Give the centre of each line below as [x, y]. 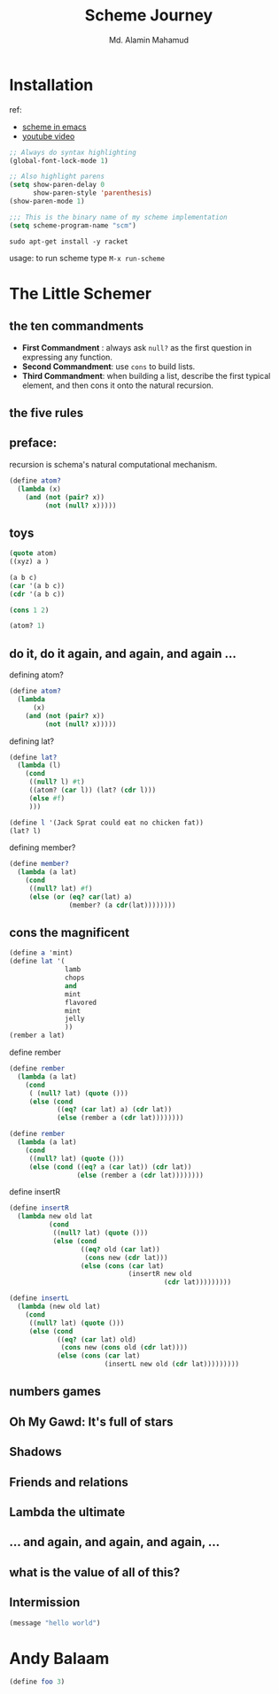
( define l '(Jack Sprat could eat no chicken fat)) [106, 823]
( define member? [39, 864]
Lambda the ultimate [67, 1512]
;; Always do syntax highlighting [73, 152]
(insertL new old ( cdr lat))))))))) [172, 1365]
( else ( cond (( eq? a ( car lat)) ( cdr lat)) [110, 1167]
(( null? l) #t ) [57, 782]
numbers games [55, 1392]
